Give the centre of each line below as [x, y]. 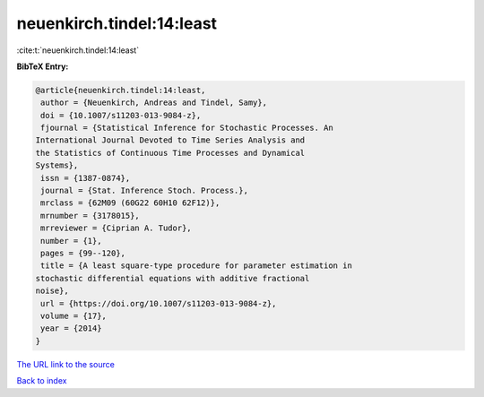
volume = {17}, [74, 315]
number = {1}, [71, 241]
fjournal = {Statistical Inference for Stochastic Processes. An [187, 128]
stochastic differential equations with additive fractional [173, 278]
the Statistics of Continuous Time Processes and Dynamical [170, 153]
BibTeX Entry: [43, 66]
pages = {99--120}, [83, 253]
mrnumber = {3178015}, [91, 216]
